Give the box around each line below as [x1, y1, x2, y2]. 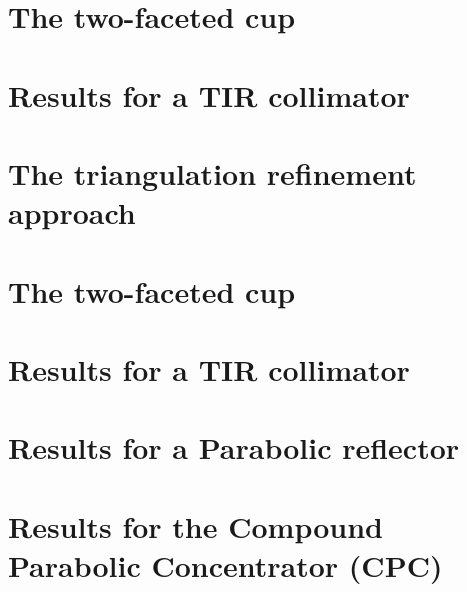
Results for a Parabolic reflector [8, 427, 460, 468]
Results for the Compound [8, 505, 383, 546]
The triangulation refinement [8, 152, 417, 193]
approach [8, 192, 136, 233]
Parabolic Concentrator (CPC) [8, 544, 443, 585]
